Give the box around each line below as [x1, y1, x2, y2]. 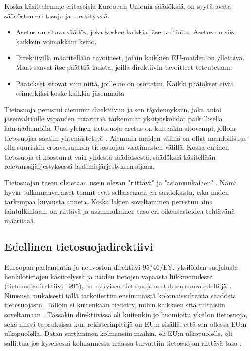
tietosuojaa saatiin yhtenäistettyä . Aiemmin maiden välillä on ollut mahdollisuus [4, 132, 247, 143]
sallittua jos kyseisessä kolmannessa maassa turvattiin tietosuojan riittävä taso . [4, 337, 242, 348]
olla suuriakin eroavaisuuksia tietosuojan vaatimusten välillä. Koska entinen [4, 142, 229, 152]
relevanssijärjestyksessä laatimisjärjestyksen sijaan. [4, 161, 155, 171]
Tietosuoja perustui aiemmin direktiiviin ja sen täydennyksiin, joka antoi [4, 104, 221, 114]
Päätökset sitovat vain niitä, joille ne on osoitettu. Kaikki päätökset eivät [16, 78, 234, 88]
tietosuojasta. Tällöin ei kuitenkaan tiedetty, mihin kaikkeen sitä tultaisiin [4, 300, 225, 310]
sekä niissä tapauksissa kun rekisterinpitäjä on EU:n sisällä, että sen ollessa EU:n [4, 319, 247, 329]
